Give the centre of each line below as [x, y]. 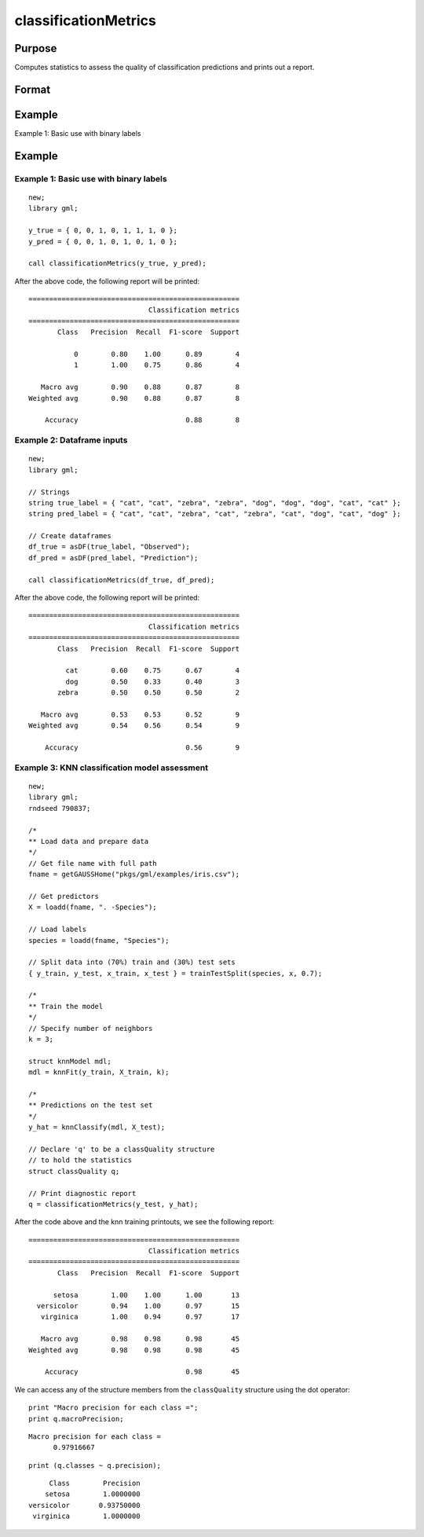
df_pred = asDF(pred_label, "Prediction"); [113, 558]
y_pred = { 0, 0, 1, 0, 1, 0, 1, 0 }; [103, 241]
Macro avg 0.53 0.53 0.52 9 [140, 714]
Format [33, 89]
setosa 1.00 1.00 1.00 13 [146, 1295]
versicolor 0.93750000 [84, 1505]
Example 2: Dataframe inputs [71, 440]
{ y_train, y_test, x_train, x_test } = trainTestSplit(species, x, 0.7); [175, 973]
